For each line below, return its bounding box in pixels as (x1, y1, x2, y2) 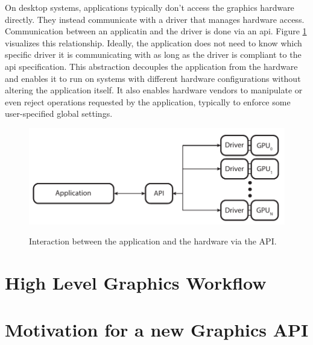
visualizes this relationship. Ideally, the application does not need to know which (5, 36, 302, 49)
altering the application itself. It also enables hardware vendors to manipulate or (5, 84, 303, 96)
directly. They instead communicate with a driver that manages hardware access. (5, 13, 305, 25)
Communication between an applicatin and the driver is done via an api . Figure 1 (5, 25, 307, 37)
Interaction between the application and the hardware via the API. (29, 235, 277, 247)
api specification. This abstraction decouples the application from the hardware (5, 60, 298, 72)
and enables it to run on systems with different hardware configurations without (5, 72, 301, 84)
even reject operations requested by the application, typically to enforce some (5, 95, 291, 108)
